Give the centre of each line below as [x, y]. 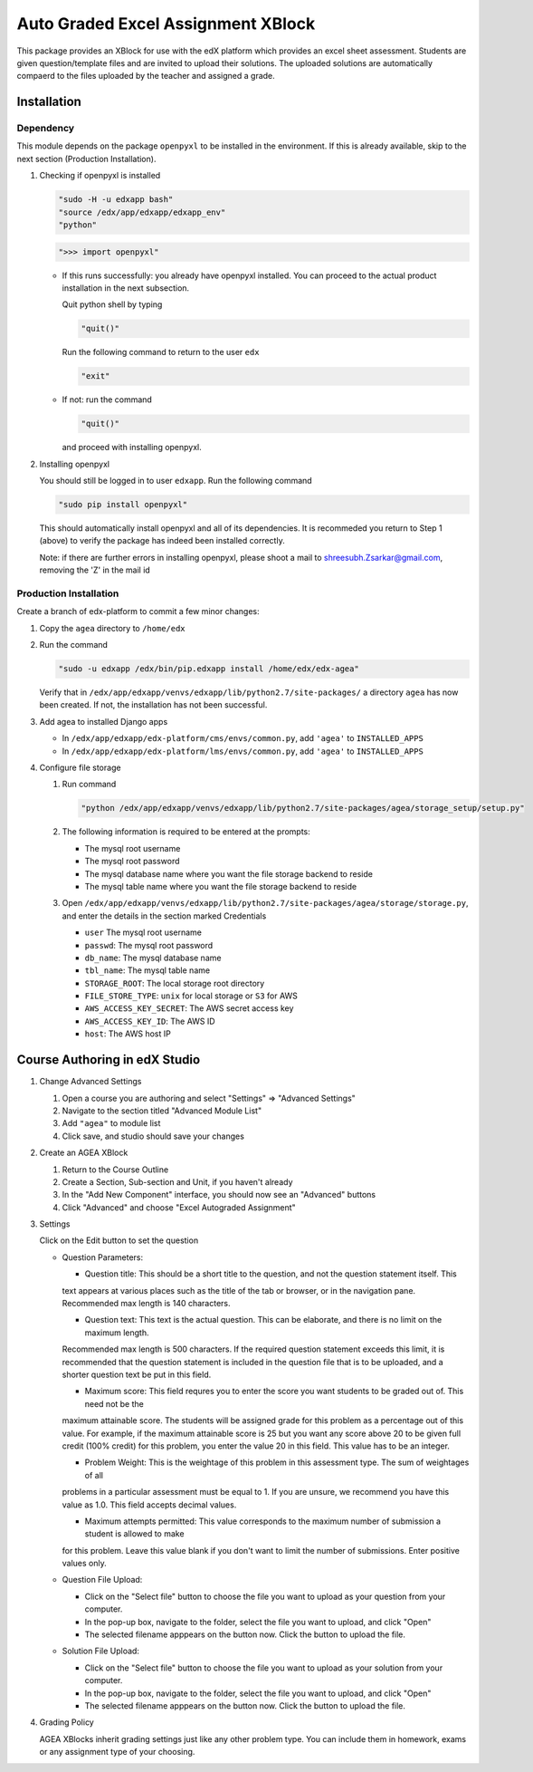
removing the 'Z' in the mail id [95, 570]
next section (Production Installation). [86, 159]
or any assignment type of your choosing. [117, 1752]
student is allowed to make [134, 1534]
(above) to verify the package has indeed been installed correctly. [162, 541]
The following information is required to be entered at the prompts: [186, 832]
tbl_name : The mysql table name [148, 970]
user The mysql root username [143, 932]
